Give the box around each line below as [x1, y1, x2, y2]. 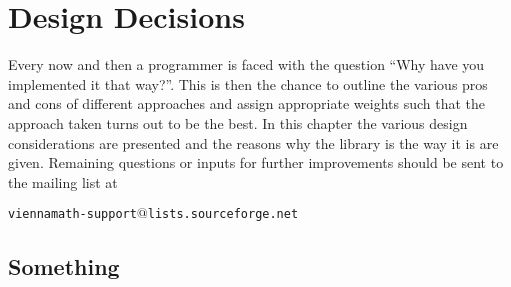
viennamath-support [8, 207, 137, 222]
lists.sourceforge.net [147, 207, 299, 222]
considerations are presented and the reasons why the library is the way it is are [8, 132, 499, 153]
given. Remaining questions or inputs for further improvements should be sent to [8, 152, 504, 173]
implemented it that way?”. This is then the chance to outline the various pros [8, 73, 488, 94]
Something [8, 251, 120, 282]
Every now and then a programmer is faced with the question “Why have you [8, 54, 485, 75]
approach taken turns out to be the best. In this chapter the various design [8, 112, 468, 133]
